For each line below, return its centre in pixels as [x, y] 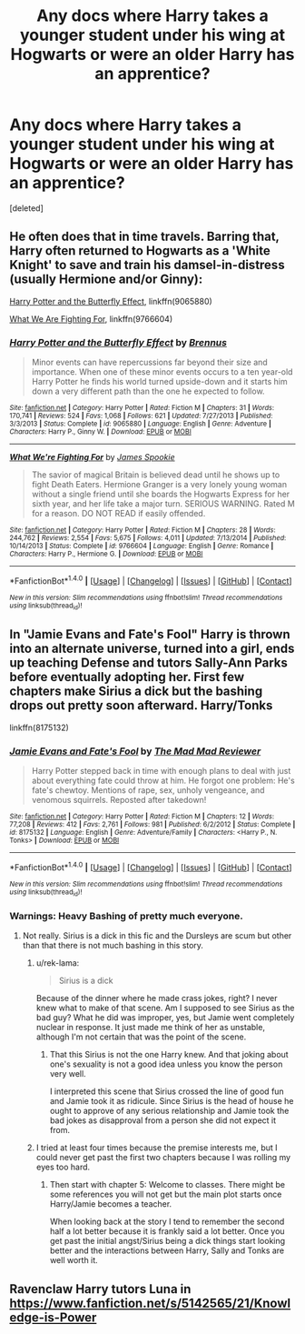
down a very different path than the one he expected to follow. [148, 391]
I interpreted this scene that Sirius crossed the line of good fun [167, 1091]
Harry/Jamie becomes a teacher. [111, 1204]
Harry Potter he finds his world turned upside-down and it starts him [159, 382]
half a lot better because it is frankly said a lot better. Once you [167, 1231]
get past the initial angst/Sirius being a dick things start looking [167, 1241]
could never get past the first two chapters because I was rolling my [163, 1158]
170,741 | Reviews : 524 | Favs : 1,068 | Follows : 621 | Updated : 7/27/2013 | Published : [141, 416]
